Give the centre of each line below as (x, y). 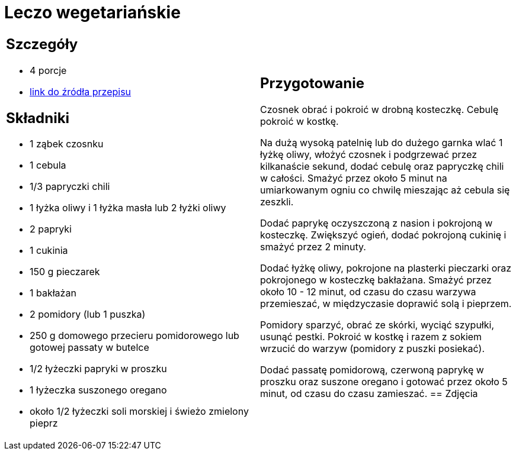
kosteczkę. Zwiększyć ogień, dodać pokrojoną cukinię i (383, 235)
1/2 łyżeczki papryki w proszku (98, 369)
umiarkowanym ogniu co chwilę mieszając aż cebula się (385, 190)
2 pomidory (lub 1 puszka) (88, 314)
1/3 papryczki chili (70, 187)
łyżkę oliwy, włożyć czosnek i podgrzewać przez (369, 155)
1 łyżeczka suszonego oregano (98, 390)
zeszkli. (277, 202)
